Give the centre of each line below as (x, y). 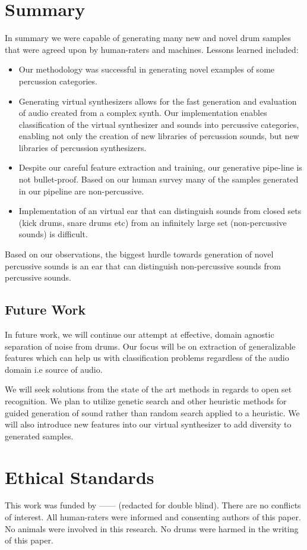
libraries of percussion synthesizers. (83, 147)
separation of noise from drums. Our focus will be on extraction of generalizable (150, 346)
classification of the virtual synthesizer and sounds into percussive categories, (159, 124)
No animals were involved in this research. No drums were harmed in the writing (152, 528)
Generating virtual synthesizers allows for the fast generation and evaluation (158, 101)
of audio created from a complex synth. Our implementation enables (143, 113)
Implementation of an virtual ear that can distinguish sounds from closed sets (160, 211)
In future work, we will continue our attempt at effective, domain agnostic (140, 334)
